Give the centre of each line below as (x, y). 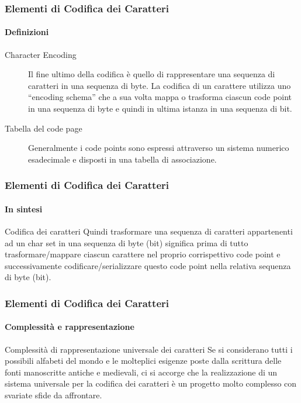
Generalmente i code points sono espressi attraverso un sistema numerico (159, 148)
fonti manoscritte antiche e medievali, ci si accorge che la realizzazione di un (141, 372)
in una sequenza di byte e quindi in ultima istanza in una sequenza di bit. (160, 108)
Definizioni (27, 32)
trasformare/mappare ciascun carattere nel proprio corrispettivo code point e (143, 254)
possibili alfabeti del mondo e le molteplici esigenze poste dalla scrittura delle (143, 361)
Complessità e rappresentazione (70, 327)
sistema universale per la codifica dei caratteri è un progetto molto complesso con (151, 383)
